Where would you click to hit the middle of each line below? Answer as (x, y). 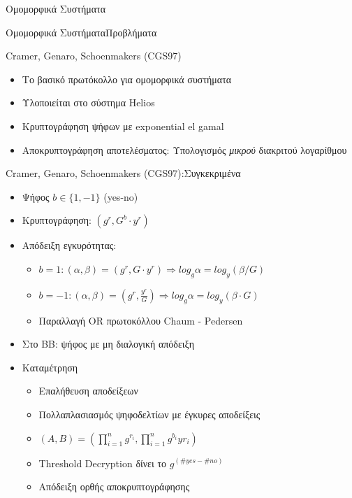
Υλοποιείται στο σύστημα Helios (88, 102)
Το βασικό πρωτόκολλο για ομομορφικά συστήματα (127, 79)
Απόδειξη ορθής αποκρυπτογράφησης (114, 486)
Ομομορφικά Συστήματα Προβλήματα (81, 32)
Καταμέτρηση (50, 367)
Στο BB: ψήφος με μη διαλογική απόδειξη (108, 344)
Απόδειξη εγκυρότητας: (69, 245)
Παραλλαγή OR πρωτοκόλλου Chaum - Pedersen (141, 320)
